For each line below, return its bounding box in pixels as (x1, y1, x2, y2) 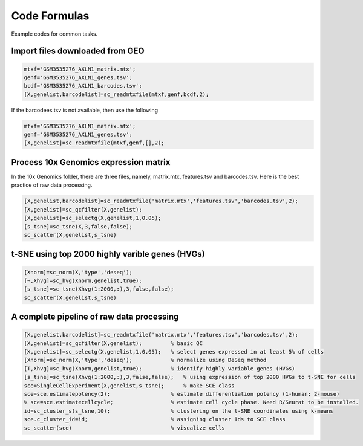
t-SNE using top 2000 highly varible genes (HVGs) (11, 249, 205, 259)
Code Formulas (11, 9, 90, 22)
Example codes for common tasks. (11, 30, 98, 37)
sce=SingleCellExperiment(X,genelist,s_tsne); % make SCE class (24, 382, 235, 389)
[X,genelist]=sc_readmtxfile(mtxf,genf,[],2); (24, 140, 165, 146)
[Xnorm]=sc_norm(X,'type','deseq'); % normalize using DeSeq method (24, 357, 267, 364)
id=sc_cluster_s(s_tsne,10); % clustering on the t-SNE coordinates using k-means (24, 407, 334, 414)
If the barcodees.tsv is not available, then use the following (11, 106, 159, 114)
